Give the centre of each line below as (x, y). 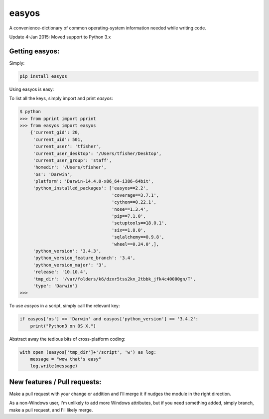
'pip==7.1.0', (129, 216)
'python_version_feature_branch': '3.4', (84, 258)
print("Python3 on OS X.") (63, 326)
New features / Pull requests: (55, 382)
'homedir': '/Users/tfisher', (69, 167)
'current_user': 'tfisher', (67, 146)
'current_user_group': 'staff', (72, 160)
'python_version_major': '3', (69, 265)
